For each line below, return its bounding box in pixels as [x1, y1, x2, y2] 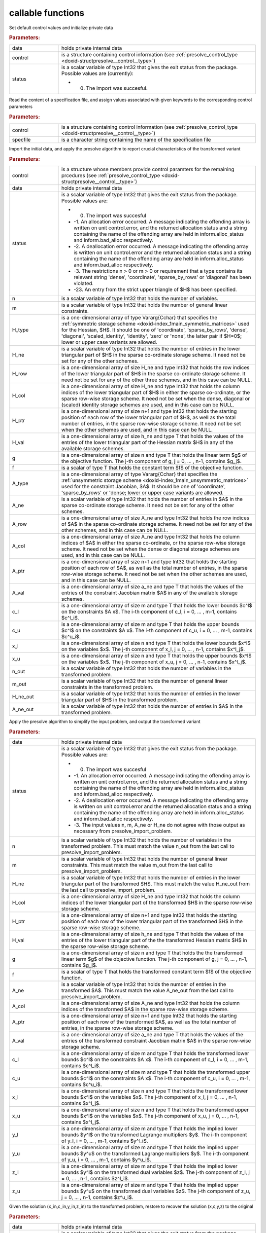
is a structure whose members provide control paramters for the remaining [61, 166, 234, 173]
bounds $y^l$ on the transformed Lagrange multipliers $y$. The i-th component [61, 1131, 247, 1138]
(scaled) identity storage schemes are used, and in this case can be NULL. [61, 401, 234, 408]
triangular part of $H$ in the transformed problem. [61, 696, 178, 703]
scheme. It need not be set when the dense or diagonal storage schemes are [61, 545, 240, 552]
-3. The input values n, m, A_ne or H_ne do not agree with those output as [73, 822, 245, 829]
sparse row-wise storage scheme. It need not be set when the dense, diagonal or [61, 395, 250, 402]
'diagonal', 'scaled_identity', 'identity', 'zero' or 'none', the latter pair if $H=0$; [61, 333, 242, 340]
